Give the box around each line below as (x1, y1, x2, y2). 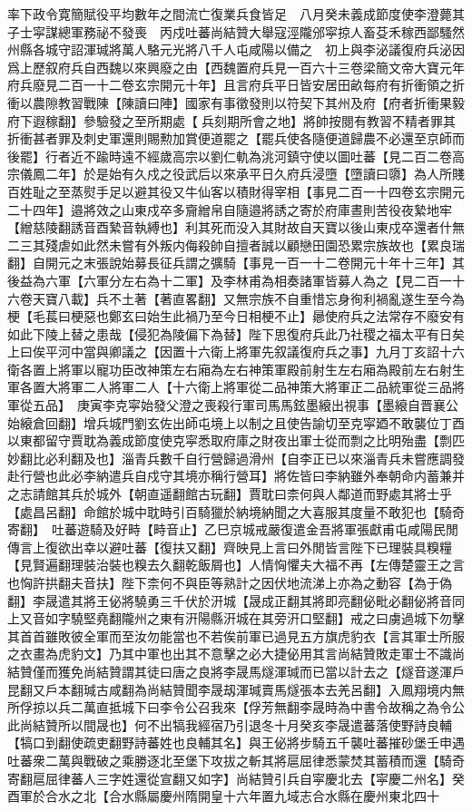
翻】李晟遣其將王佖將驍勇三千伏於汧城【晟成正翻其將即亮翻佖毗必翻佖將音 (7, 591, 452, 610)
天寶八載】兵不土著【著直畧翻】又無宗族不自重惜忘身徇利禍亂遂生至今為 (32, 288, 465, 308)
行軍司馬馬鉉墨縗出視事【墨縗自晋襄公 (229, 396, 458, 415)
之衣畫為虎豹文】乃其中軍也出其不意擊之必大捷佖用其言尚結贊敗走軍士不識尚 (7, 644, 465, 663)
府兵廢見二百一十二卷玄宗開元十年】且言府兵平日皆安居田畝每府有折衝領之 (7, 75, 452, 94)
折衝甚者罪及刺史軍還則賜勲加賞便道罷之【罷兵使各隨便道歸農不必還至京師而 (7, 129, 465, 148)
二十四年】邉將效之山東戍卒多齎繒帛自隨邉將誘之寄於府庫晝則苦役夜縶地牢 (7, 200, 452, 219)
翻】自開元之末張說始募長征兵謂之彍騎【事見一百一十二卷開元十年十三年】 (7, 253, 452, 272)
